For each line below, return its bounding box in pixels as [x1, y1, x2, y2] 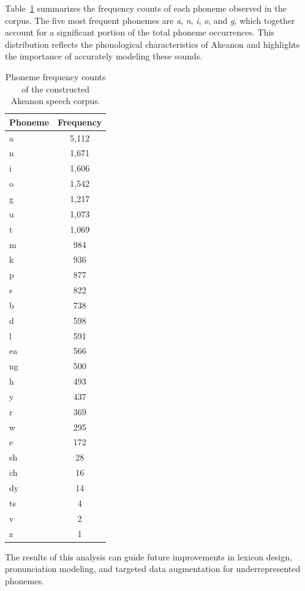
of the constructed [21, 82, 90, 95]
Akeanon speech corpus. [10, 94, 100, 107]
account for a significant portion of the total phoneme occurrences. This [5, 26, 274, 39]
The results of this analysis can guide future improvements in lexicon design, [5, 550, 292, 563]
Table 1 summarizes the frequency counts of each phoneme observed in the [5, 2, 287, 14]
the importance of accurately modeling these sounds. [5, 50, 203, 62]
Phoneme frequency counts [5, 70, 106, 83]
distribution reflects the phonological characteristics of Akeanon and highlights [5, 37, 300, 50]
